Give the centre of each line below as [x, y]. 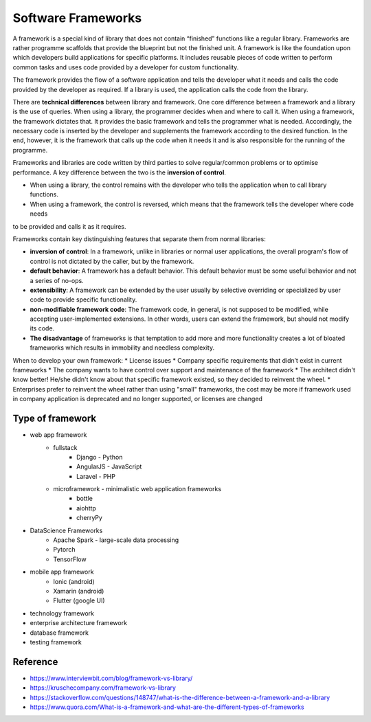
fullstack [65, 447]
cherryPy [90, 518]
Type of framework [54, 419]
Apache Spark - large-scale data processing [116, 540]
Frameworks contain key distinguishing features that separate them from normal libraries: [139, 239]
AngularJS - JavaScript [109, 466]
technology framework [62, 613]
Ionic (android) [74, 581]
